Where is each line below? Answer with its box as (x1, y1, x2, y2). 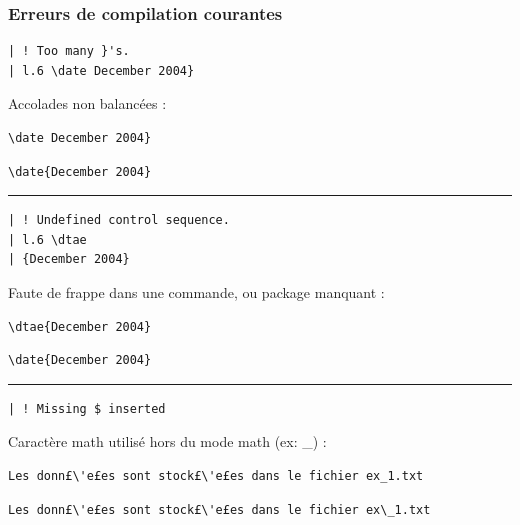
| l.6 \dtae (8, 232, 87, 247)
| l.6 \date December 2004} (8, 63, 195, 78)
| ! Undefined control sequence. (8, 213, 230, 228)
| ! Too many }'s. (8, 44, 130, 59)
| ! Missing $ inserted (8, 401, 166, 416)
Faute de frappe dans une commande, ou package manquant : (8, 281, 385, 302)
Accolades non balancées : (8, 93, 167, 114)
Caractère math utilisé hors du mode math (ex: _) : (8, 431, 327, 452)
